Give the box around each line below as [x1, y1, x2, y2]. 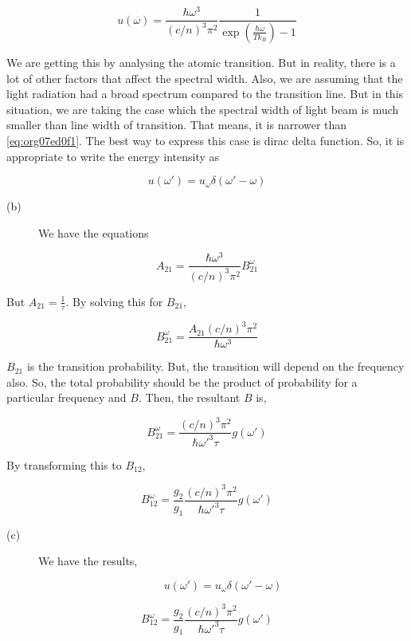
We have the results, [38, 553, 138, 569]
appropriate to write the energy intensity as [6, 147, 220, 164]
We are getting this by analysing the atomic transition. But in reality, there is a [6, 53, 396, 70]
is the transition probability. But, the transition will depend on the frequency [26, 358, 405, 375]
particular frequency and [6, 389, 127, 406]
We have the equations [38, 224, 149, 241]
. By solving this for [65, 293, 163, 309]
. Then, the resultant [138, 389, 241, 406]
